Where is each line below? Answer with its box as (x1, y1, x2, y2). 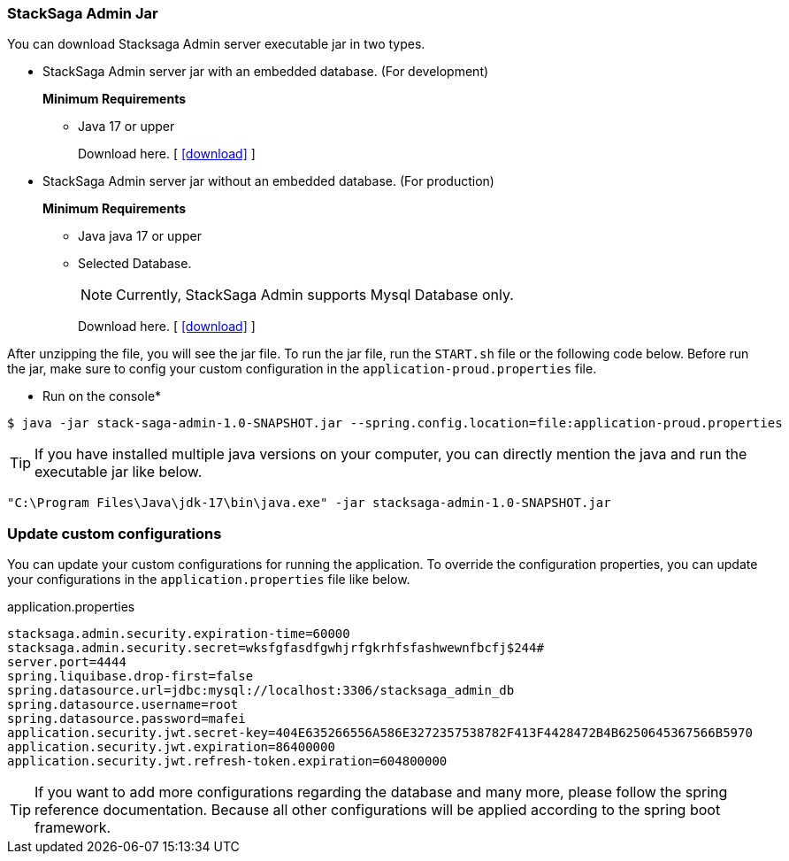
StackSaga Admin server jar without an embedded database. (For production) (42, 173, 494, 189)
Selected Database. (78, 256, 192, 272)
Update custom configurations (7, 524, 222, 542)
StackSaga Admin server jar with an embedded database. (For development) (42, 64, 489, 80)
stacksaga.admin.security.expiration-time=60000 (7, 627, 350, 642)
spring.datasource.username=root (7, 697, 239, 712)
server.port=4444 (7, 655, 126, 670)
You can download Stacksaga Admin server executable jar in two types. (7, 36, 425, 52)
